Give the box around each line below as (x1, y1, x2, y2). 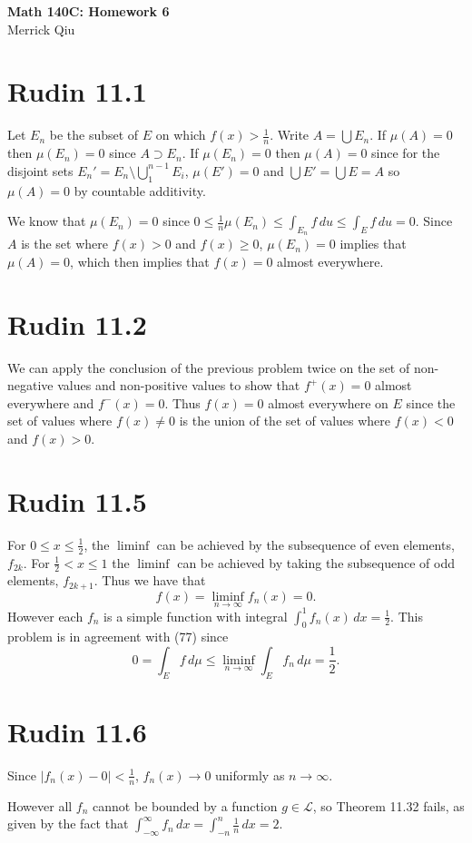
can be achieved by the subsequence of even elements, (156, 534, 455, 554)
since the (406, 393, 456, 412)
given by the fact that (7, 814, 129, 833)
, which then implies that (70, 251, 210, 270)
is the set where (21, 234, 108, 253)
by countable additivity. (74, 181, 206, 200)
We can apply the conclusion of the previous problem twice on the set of (7, 358, 410, 377)
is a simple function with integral (103, 606, 288, 625)
